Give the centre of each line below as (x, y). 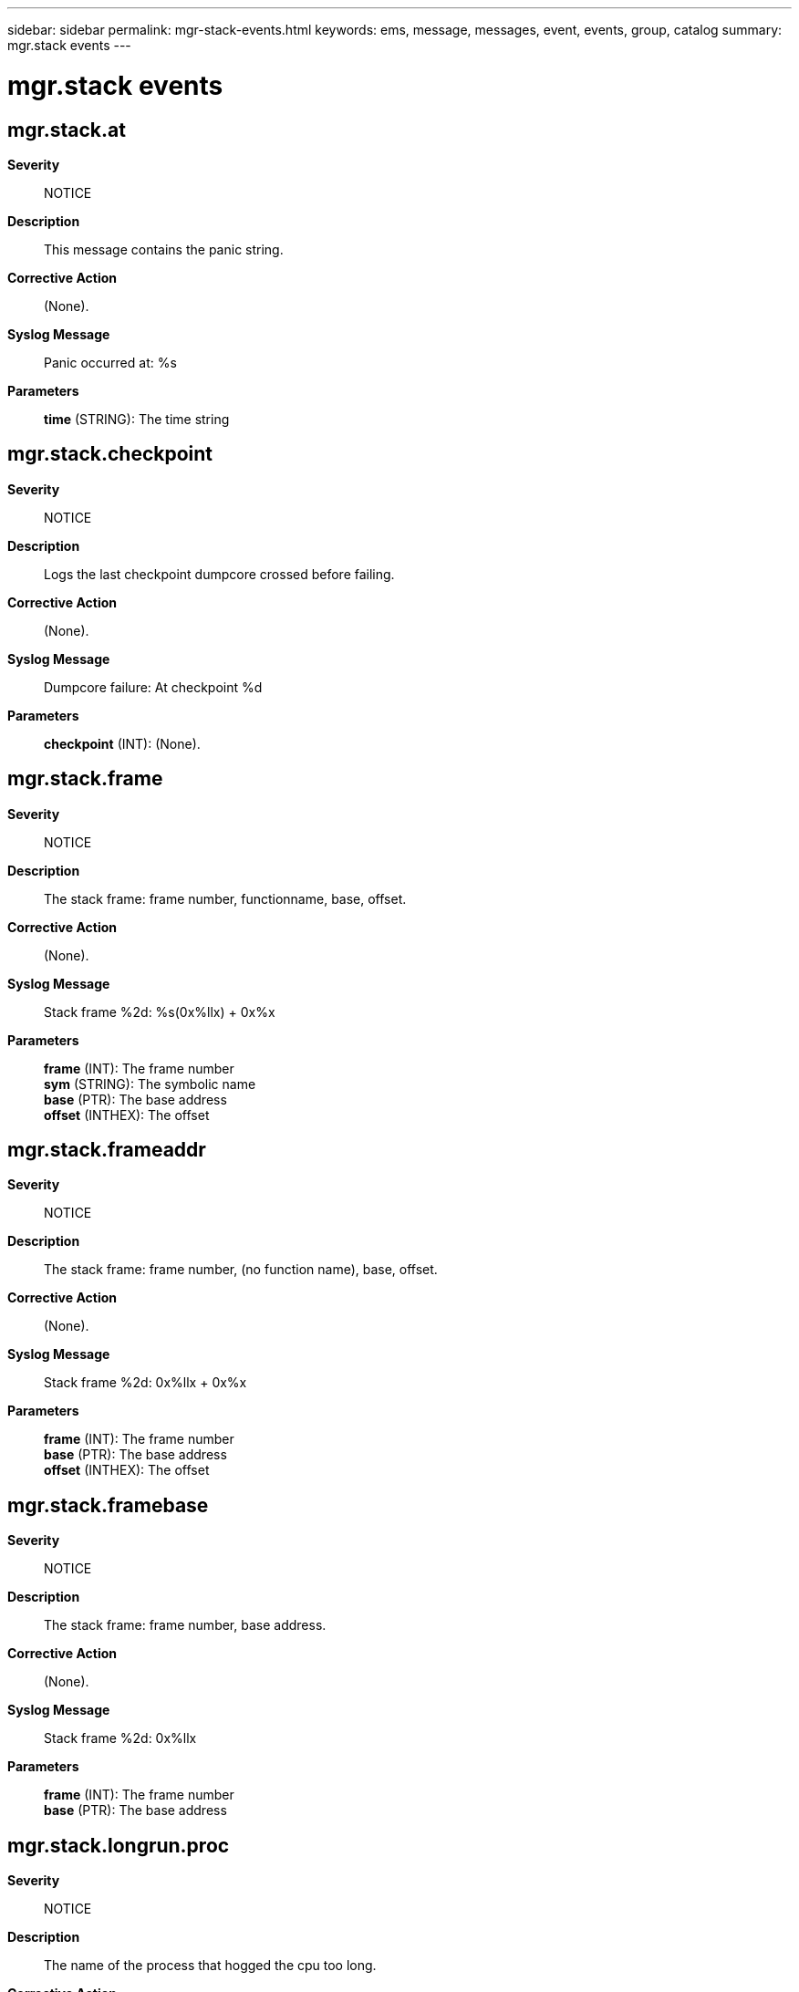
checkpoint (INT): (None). (122, 743)
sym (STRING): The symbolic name (150, 1084)
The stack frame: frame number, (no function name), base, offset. (241, 1270)
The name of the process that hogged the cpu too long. (210, 1966)
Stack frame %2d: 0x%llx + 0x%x (145, 1383)
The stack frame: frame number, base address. (185, 1625)
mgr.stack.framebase (108, 1505)
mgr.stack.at (67, 130)
